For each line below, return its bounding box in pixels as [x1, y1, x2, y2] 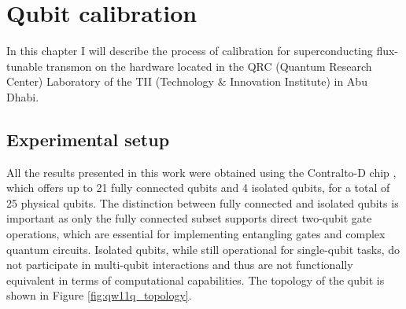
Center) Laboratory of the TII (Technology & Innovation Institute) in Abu [6, 73, 367, 90]
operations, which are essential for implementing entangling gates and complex [6, 226, 386, 242]
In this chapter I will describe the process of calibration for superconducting [6, 42, 373, 59]
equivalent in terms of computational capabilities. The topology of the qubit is [6, 271, 385, 288]
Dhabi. [6, 88, 39, 105]
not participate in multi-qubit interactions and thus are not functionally [6, 256, 353, 273]
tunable [6, 57, 42, 74]
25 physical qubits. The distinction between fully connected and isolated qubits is [6, 194, 399, 211]
